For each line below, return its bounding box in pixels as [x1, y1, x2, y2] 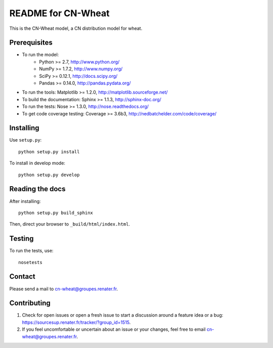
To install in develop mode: [9, 160, 66, 166]
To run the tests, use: [9, 248, 54, 254]
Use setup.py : [9, 137, 42, 143]
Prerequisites [9, 38, 53, 47]
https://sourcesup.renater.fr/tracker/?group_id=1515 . [22, 319, 131, 325]
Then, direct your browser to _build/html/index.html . [9, 221, 130, 227]
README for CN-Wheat [9, 8, 110, 19]
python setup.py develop [18, 172, 80, 178]
